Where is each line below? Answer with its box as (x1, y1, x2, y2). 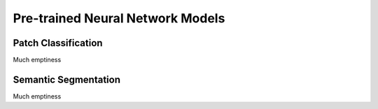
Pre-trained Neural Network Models (13, 10, 225, 26)
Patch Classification (13, 37, 103, 49)
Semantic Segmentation (13, 73, 120, 85)
